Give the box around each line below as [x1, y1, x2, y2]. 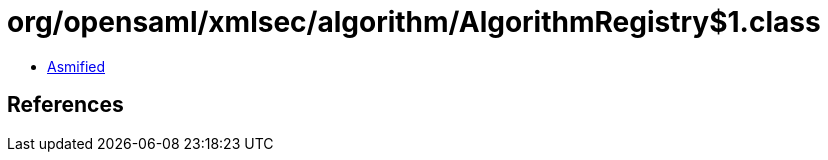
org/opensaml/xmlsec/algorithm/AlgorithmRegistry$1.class [7, 5, 821, 39]
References [7, 92, 124, 118]
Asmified [47, 57, 106, 75]
